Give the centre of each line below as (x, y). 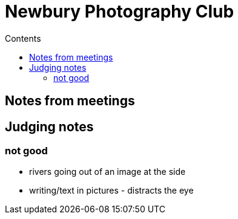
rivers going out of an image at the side (107, 172)
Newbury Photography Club (120, 11)
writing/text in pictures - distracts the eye (111, 191)
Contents (23, 38)
